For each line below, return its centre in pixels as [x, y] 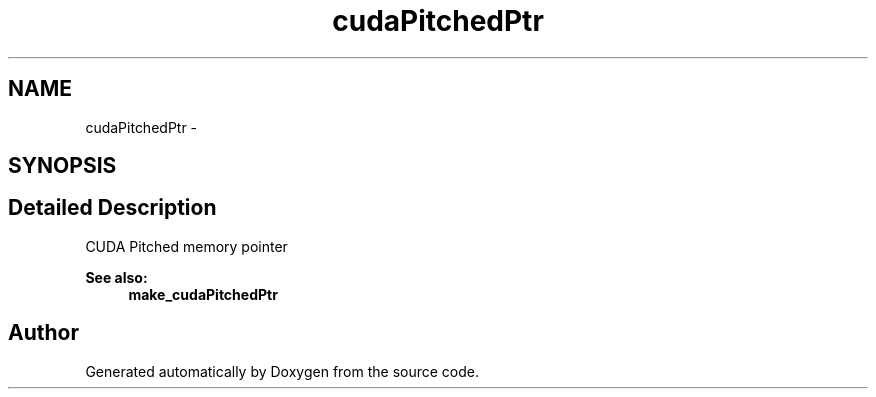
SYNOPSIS [62, 166]
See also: [116, 277]
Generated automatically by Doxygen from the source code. [282, 371]
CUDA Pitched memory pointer [186, 246]
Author [43, 333]
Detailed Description [112, 208]
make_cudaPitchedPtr [203, 294]
